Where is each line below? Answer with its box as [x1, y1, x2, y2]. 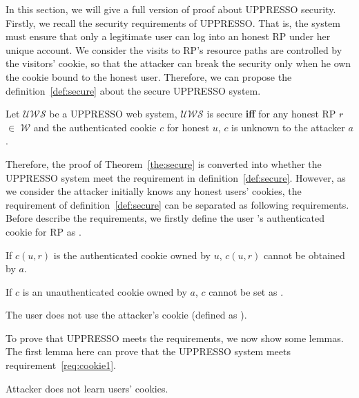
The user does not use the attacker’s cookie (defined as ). [6, 307, 247, 322]
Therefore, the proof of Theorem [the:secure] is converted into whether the [6, 156, 322, 171]
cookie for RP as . [6, 224, 81, 238]
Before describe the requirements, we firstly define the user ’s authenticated [6, 211, 324, 225]
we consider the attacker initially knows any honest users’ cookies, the [6, 184, 302, 198]
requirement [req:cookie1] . [6, 358, 116, 372]
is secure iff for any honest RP [206, 106, 336, 121]
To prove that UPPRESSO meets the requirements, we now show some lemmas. [6, 330, 344, 345]
